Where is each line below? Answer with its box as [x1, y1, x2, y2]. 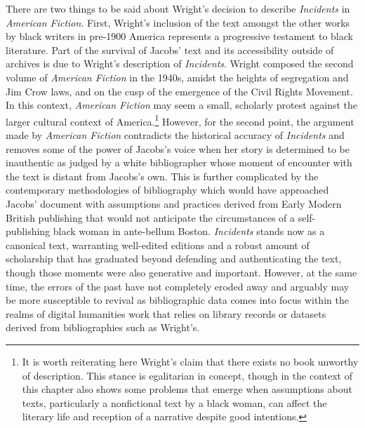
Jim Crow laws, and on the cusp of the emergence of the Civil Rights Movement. [6, 83, 353, 98]
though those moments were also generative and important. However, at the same [6, 265, 357, 279]
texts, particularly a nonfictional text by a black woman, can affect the [22, 395, 327, 410]
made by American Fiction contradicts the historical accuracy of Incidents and [6, 128, 345, 142]
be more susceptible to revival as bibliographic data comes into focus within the [6, 293, 349, 307]
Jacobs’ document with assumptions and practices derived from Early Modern [6, 196, 342, 210]
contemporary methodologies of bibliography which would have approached [6, 182, 329, 197]
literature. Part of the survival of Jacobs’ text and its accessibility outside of [6, 42, 334, 57]
